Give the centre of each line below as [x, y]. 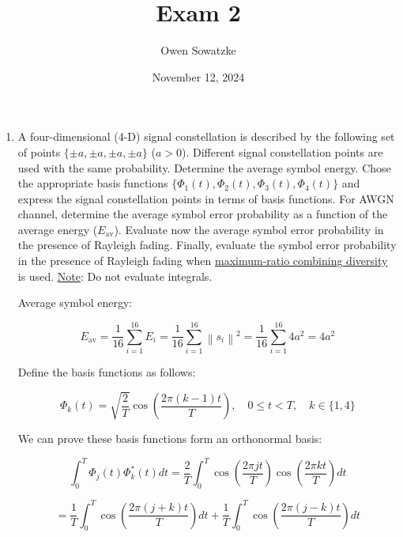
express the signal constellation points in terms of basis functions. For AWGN [206, 198]
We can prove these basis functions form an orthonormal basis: [170, 439]
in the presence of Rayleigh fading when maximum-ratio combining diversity [203, 261]
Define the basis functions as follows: [107, 371]
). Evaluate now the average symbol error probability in [249, 229]
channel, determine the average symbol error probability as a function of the [203, 214]
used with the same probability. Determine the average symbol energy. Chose [204, 167]
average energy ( [58, 229]
